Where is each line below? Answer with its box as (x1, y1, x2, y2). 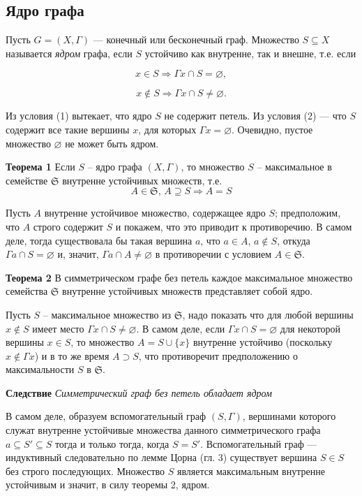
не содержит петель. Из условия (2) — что (164, 108, 347, 123)
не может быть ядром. (65, 136, 159, 150)
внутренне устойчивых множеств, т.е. (62, 173, 223, 187)
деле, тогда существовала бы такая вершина (6, 233, 193, 247)
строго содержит (33, 219, 103, 233)
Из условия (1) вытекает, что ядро (6, 108, 152, 123)
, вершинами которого (242, 409, 336, 423)
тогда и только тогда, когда (54, 436, 169, 451)
